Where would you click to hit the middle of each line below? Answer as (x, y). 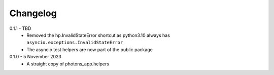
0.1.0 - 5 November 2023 (36, 57)
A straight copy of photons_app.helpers (68, 64)
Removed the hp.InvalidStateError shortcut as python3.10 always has (98, 35)
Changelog (33, 13)
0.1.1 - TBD (20, 28)
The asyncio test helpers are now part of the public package (90, 49)
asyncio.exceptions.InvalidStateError (75, 43)
